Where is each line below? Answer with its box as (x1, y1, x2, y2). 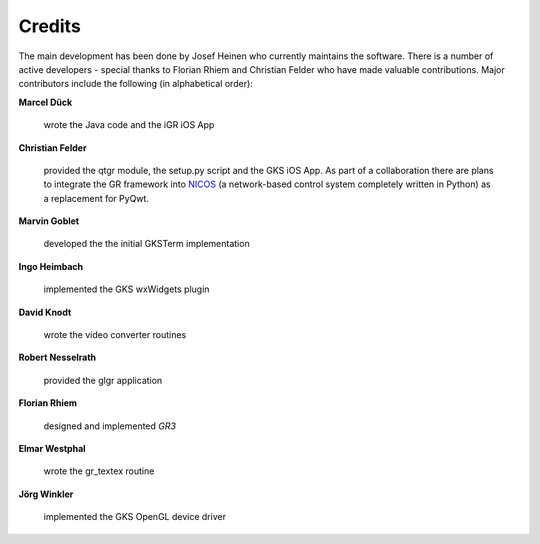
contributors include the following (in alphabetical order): (18, 78, 254, 90)
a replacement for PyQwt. (43, 192, 150, 204)
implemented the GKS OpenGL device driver (43, 511, 227, 523)
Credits (18, 15, 82, 37)
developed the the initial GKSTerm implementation (43, 238, 250, 250)
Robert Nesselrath (18, 351, 97, 364)
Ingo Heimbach (18, 260, 84, 272)
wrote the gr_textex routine (43, 465, 155, 477)
